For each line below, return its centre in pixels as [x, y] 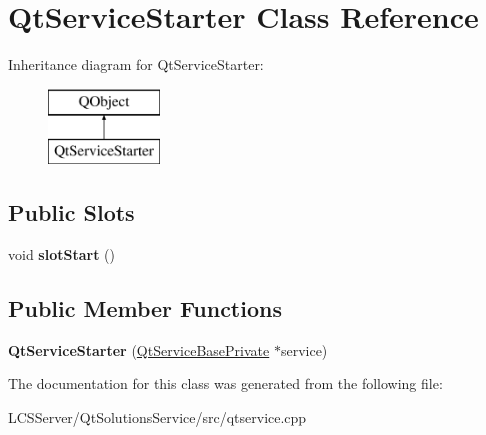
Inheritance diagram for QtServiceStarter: [136, 64]
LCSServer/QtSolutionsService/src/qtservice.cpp [157, 417]
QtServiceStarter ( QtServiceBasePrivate [139, 349]
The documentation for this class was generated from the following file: [225, 383]
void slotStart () [61, 254]
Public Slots [71, 212]
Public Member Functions [145, 308]
